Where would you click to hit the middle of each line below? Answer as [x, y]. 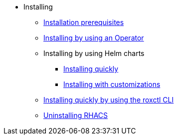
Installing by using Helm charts [94, 53]
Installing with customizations [112, 84]
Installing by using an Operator [94, 38]
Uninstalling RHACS [76, 115]
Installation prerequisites [84, 22]
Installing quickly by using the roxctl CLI [109, 100]
